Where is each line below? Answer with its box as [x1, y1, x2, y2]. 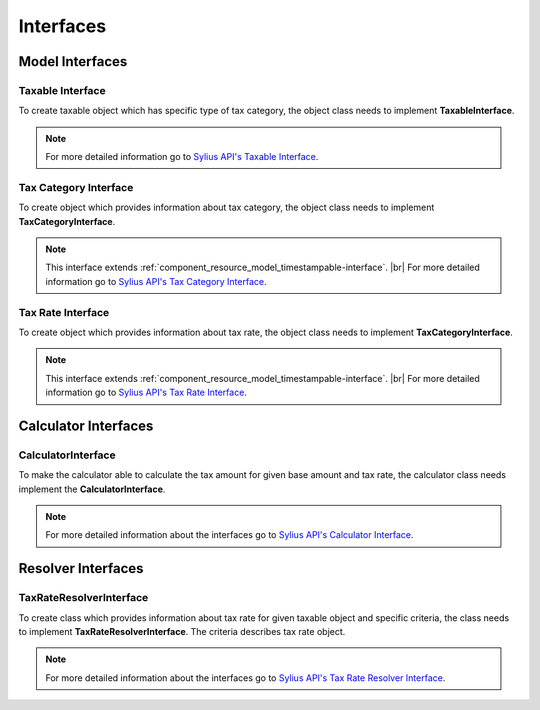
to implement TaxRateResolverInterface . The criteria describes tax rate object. [18, 625, 346, 637]
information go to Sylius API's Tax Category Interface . [45, 275, 267, 287]
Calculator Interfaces [18, 417, 154, 434]
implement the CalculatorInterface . [18, 483, 166, 495]
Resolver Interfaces [18, 560, 144, 577]
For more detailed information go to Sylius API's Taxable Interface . [45, 151, 319, 163]
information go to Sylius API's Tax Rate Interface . [45, 386, 247, 399]
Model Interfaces [18, 53, 128, 70]
